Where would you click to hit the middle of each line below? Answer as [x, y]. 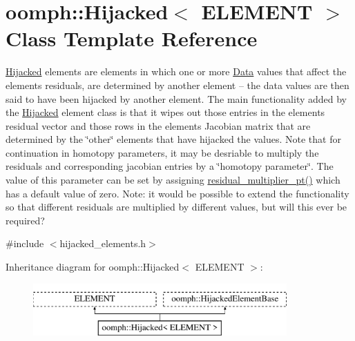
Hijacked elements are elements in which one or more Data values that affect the [176, 71]
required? [25, 220]
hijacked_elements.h [103, 243]
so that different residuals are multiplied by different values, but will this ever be [176, 207]
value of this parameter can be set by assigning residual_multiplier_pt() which [173, 180]
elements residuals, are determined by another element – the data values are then [177, 85]
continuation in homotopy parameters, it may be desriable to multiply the [162, 152]
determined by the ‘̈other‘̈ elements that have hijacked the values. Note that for [173, 139]
